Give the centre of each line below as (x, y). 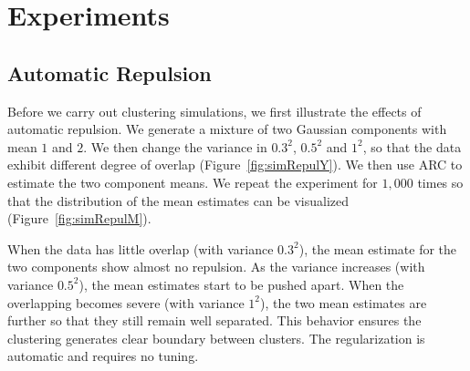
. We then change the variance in (175, 146)
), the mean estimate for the (378, 248)
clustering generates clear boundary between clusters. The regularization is (216, 338)
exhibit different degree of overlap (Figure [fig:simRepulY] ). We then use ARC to (235, 165)
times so (440, 182)
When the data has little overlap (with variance (141, 248)
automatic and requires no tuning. (103, 356)
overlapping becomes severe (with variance (126, 302)
